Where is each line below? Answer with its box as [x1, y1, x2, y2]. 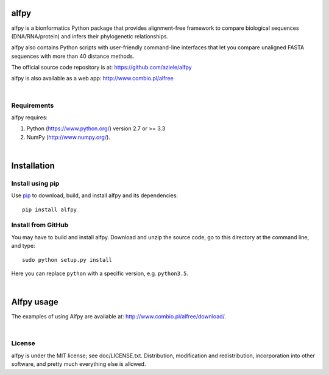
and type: [11, 242, 36, 250]
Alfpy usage [11, 297, 59, 307]
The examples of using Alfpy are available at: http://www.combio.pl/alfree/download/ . [11, 313, 227, 320]
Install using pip [11, 179, 60, 187]
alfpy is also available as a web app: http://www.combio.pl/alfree [11, 75, 174, 82]
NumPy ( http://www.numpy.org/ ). [26, 133, 111, 141]
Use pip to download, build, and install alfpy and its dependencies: [11, 192, 179, 199]
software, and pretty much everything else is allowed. [11, 360, 146, 368]
